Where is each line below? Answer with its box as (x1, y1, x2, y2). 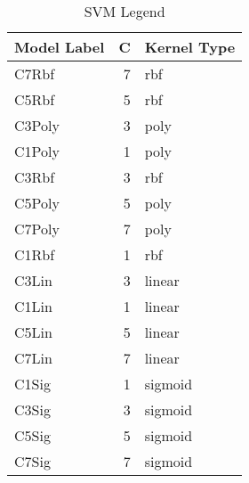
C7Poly (14, 218, 60, 239)
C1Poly (14, 141, 60, 161)
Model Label (14, 37, 105, 57)
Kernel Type (144, 37, 236, 57)
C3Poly (14, 115, 60, 135)
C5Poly (14, 192, 60, 213)
